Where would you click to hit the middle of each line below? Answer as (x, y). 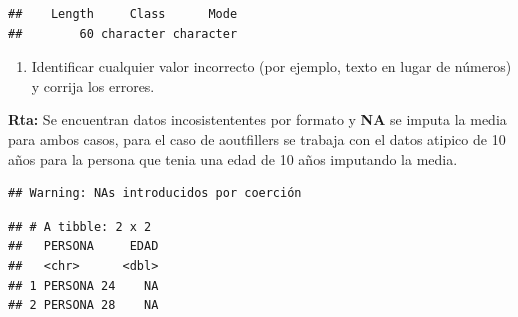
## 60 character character (123, 33)
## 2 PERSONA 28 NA (83, 305)
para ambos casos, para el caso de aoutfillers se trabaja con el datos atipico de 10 (257, 138)
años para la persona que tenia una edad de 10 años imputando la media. (233, 158)
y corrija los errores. (93, 85)
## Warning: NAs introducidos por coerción (155, 193)
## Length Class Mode (123, 14)
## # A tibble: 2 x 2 (80, 226)
